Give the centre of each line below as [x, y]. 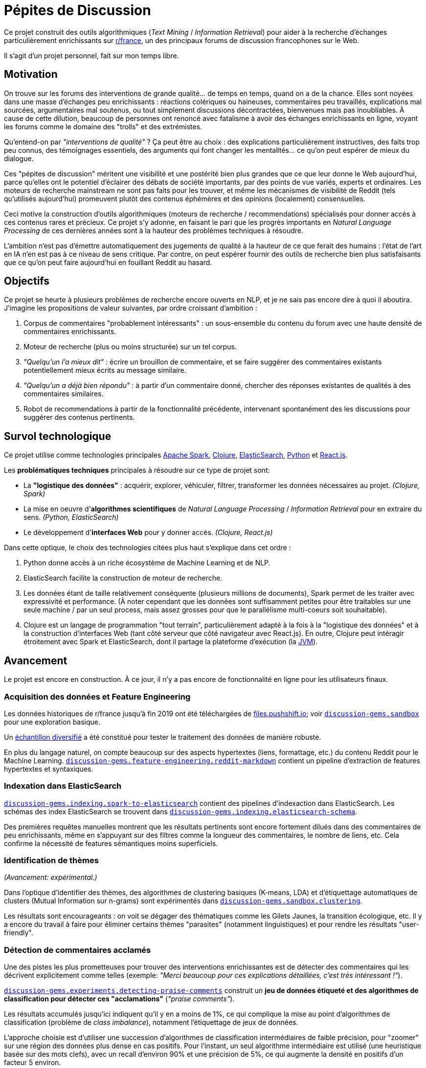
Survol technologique [58, 436]
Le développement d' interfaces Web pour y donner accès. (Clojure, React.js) [148, 533]
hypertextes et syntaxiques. [49, 769]
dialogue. [19, 158]
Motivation [31, 74]
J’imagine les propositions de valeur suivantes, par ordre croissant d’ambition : [131, 308]
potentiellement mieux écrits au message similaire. [105, 370]
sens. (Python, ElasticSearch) [71, 517]
